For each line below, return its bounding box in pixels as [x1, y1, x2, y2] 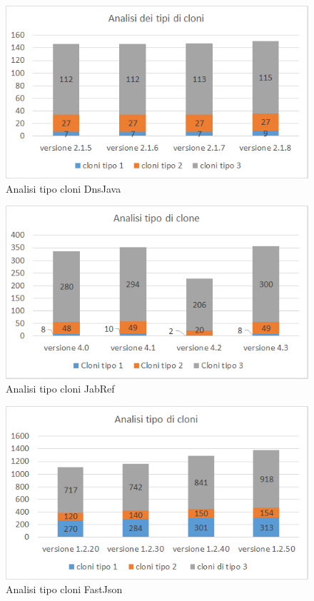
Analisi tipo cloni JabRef [6, 381, 115, 396]
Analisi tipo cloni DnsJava [6, 181, 121, 196]
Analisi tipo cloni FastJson [6, 582, 123, 597]
